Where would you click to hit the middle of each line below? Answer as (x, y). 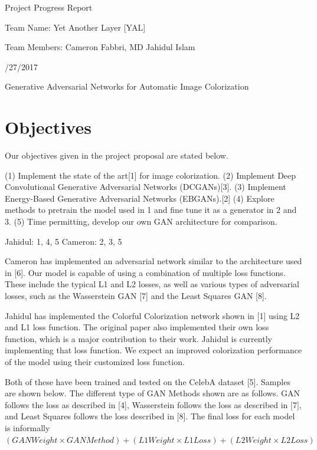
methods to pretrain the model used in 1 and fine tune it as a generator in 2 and (151, 210)
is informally (27, 427)
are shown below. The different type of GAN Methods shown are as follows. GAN (152, 393)
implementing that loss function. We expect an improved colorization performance (153, 350)
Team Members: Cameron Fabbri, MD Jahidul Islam (100, 47)
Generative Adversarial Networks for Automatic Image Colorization (127, 86)
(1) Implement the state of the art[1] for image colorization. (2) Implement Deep (151, 175)
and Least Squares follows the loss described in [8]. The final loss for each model (150, 416)
